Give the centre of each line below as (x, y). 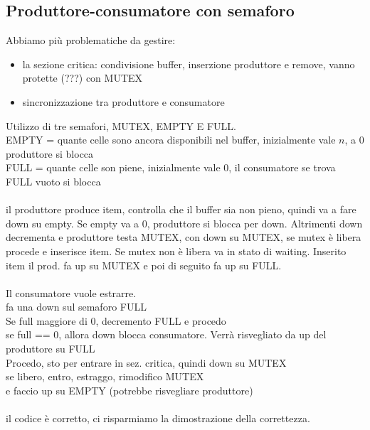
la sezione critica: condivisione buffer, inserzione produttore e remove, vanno (189, 64)
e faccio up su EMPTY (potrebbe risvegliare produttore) (129, 390)
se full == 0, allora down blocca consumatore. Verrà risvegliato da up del (166, 334)
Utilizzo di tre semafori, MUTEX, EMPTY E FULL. (121, 125)
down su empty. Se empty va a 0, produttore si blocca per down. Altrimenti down (184, 223)
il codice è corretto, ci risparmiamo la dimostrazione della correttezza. (158, 418)
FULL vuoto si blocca (53, 181)
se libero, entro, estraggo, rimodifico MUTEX (105, 376)
